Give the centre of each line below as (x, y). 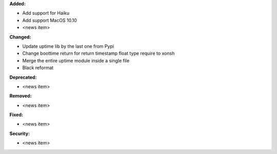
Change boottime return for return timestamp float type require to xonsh (98, 53)
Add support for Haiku (46, 13)
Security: (20, 134)
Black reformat (38, 68)
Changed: (20, 37)
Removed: (21, 96)
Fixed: (16, 115)
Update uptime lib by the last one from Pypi (68, 46)
